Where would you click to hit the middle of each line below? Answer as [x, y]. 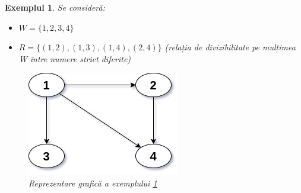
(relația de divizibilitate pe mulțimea [230, 47]
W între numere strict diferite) [75, 58]
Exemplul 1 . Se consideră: [55, 7]
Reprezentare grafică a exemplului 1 [93, 183]
